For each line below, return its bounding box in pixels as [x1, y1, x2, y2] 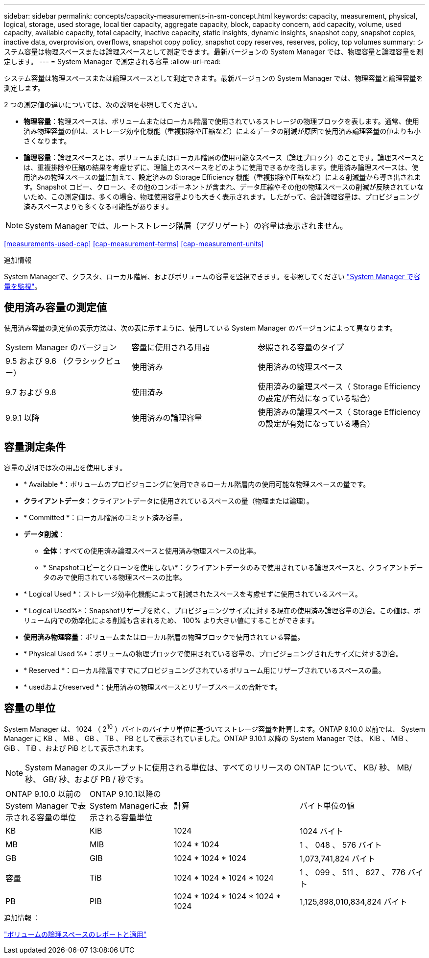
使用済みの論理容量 [131, 412, 202, 423]
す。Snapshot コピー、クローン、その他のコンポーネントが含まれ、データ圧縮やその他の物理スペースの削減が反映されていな [24, 183, 424, 191]
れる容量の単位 [21, 813, 76, 823]
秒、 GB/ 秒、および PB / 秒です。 [25, 774, 148, 785]
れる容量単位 [105, 813, 153, 823]
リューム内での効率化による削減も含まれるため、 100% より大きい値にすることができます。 [24, 616, 319, 624]
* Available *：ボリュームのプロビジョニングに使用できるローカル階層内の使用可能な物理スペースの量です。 [24, 479, 370, 488]
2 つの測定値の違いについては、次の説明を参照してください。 [4, 100, 201, 109]
